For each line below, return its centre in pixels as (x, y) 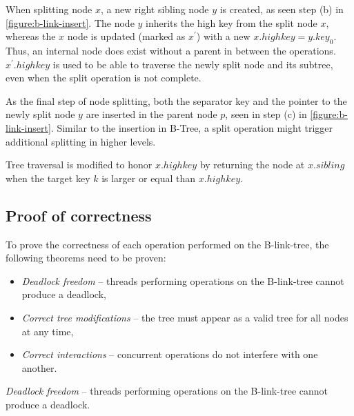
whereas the (31, 36)
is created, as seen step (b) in (282, 9)
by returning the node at (252, 165)
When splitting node (49, 9)
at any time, (48, 331)
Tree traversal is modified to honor (79, 165)
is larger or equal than (149, 178)
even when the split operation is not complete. (104, 78)
